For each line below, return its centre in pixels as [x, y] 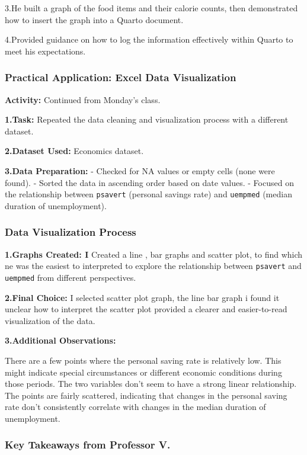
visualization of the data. [50, 320]
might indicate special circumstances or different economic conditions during [143, 372]
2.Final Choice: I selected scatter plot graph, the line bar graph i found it [142, 297]
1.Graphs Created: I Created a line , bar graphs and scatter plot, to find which [154, 254]
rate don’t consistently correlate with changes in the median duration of [135, 407]
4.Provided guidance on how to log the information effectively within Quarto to [149, 39]
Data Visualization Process [71, 232]
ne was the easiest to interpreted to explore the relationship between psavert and [153, 266]
